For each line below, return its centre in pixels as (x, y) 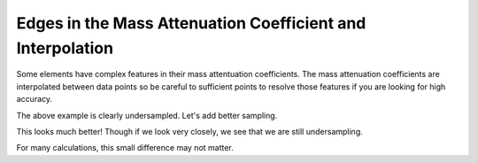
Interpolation (65, 48)
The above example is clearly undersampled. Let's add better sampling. (147, 115)
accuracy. (35, 99)
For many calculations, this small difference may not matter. (125, 148)
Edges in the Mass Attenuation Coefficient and (191, 23)
